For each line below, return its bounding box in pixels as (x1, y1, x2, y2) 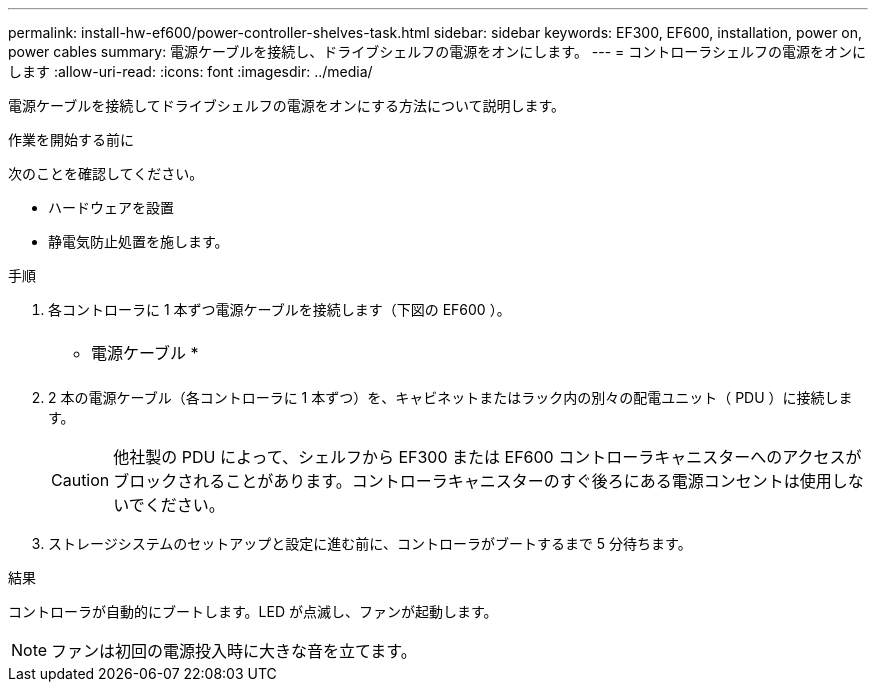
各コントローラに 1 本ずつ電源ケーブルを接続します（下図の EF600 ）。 (48, 301, 511, 318)
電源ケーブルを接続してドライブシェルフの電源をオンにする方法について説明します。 (8, 97, 566, 114)
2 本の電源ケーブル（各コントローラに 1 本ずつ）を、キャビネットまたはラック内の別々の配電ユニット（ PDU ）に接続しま (48, 389, 853, 406)
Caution (51, 470, 110, 490)
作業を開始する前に (8, 131, 134, 148)
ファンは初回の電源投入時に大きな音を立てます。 (51, 641, 417, 661)
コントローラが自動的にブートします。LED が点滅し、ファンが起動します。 (8, 603, 498, 620)
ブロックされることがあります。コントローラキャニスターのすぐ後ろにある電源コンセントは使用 (113, 471, 832, 491)
